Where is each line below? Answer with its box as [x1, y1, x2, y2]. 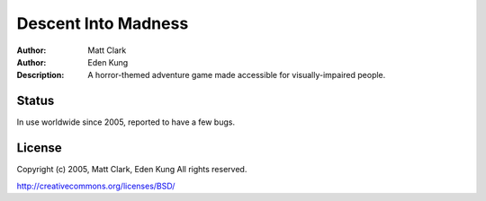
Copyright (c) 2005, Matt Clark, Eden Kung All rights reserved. [16, 164, 247, 175]
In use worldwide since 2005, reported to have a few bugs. [16, 117, 236, 127]
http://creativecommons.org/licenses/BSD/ [16, 180, 175, 191]
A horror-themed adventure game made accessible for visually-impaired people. [87, 70, 386, 81]
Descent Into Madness [16, 13, 189, 33]
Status [16, 93, 55, 109]
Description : [16, 70, 65, 81]
